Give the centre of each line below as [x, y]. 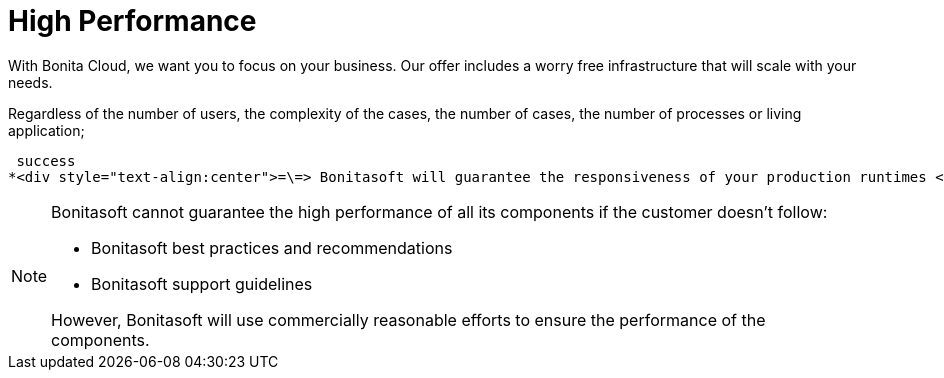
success [46, 160]
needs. [30, 82]
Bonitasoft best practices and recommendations [272, 247]
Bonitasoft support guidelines [202, 283]
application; [46, 130]
